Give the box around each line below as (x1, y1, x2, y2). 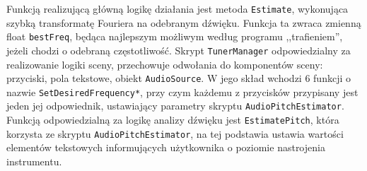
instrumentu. (6, 154, 62, 169)
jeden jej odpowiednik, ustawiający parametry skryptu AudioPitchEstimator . (6, 98, 344, 113)
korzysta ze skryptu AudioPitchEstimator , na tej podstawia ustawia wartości (6, 126, 344, 141)
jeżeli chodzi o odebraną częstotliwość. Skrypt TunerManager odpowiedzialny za (6, 42, 351, 57)
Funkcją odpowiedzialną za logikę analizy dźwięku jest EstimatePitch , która (6, 112, 339, 127)
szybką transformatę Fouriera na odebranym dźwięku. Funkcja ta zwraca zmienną (6, 15, 361, 30)
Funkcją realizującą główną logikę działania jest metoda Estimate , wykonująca (6, 1, 349, 16)
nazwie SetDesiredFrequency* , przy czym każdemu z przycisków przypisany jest (6, 84, 359, 99)
